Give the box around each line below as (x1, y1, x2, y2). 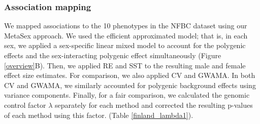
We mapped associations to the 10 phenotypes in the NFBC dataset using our (4, 20, 247, 31)
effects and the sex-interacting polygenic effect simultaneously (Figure (4, 50, 221, 60)
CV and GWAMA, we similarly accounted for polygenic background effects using (4, 79, 256, 90)
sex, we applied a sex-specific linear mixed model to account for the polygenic (4, 40, 246, 51)
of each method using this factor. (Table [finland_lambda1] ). (4, 109, 193, 120)
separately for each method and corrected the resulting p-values (55, 99, 253, 110)
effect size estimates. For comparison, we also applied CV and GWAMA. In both (4, 70, 255, 80)
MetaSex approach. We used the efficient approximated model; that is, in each (4, 30, 248, 40)
